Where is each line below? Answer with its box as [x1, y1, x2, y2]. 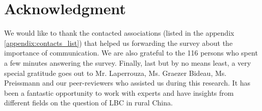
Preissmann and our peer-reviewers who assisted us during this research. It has [4, 77, 251, 88]
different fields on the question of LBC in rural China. [4, 97, 173, 108]
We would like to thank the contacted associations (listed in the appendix [4, 27, 234, 38]
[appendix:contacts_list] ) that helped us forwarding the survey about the [4, 37, 233, 48]
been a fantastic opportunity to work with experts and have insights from [4, 87, 234, 98]
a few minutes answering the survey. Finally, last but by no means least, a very [4, 57, 251, 68]
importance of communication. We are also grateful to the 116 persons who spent [4, 47, 258, 58]
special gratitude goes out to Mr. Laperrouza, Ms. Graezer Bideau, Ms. [4, 67, 227, 78]
